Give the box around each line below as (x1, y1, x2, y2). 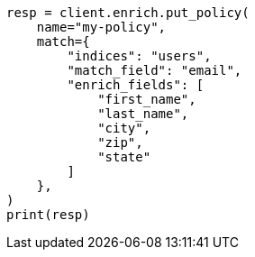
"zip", (97, 135, 143, 150)
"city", (97, 121, 151, 135)
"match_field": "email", (67, 63, 242, 78)
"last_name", (97, 106, 189, 121)
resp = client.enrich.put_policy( (6, 5, 250, 20)
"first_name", (97, 92, 196, 106)
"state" (97, 150, 151, 164)
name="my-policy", (36, 20, 167, 34)
